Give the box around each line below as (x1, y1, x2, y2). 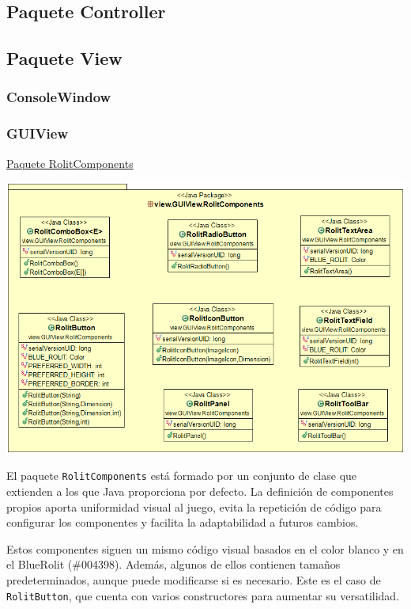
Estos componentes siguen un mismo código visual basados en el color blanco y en (6, 540, 404, 557)
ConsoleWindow (6, 87, 111, 107)
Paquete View (6, 46, 123, 70)
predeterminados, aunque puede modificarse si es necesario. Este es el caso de (6, 572, 381, 588)
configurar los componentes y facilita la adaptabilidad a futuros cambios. (6, 514, 359, 531)
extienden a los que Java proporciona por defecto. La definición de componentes (6, 483, 394, 500)
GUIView (6, 124, 69, 143)
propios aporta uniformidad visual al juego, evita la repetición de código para (6, 498, 382, 515)
